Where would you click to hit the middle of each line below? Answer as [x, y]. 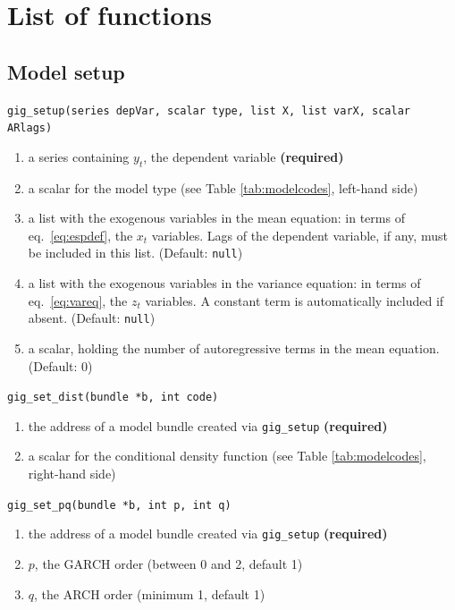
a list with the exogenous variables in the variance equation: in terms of [224, 283]
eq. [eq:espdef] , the [80, 235]
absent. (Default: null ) [92, 318]
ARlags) [30, 128]
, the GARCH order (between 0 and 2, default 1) [169, 563]
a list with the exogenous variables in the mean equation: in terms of [216, 218]
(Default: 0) [60, 365]
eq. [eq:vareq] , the [78, 300]
